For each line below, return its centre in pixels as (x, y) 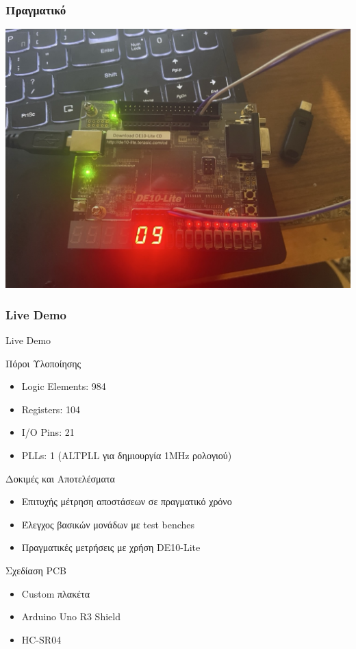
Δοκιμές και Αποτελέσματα (60, 478)
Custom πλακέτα (56, 593)
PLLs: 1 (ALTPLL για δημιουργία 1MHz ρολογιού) (127, 455)
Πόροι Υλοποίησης (43, 363)
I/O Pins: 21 (48, 432)
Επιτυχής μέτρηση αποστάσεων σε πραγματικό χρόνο (127, 501)
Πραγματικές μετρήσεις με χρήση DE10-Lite (111, 547)
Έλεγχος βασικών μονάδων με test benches (108, 524)
